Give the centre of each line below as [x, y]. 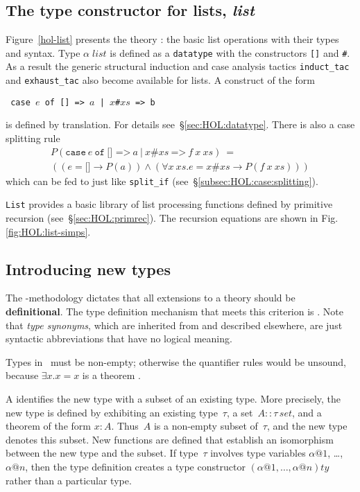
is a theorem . [111, 375]
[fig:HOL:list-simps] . [48, 231]
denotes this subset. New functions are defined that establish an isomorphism [170, 439]
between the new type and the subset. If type [102, 453]
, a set [240, 412]
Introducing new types [88, 269]
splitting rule [33, 138]
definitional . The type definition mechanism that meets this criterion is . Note [174, 311]
